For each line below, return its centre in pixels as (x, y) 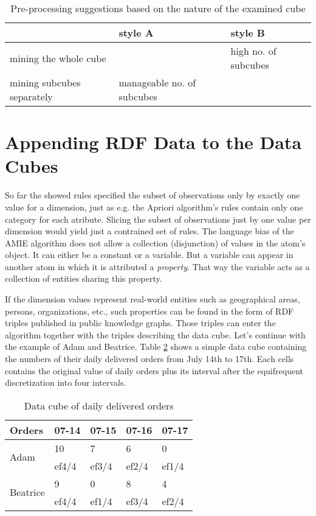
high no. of (253, 51)
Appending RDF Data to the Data (153, 142)
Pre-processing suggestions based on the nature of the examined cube (158, 8)
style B (248, 33)
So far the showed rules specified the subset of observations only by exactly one (153, 195)
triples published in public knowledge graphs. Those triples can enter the (140, 323)
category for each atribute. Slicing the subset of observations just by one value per (158, 219)
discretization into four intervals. (66, 382)
